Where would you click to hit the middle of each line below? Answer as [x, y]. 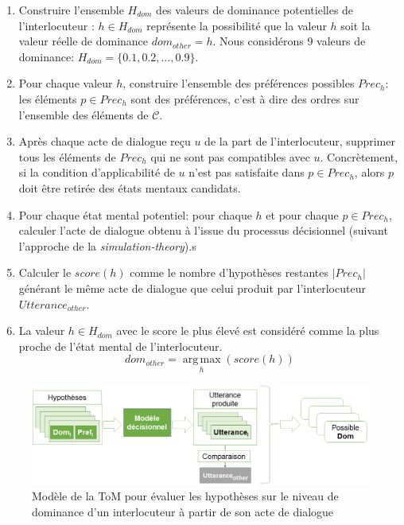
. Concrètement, [359, 156]
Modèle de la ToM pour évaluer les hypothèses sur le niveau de [185, 496]
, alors [369, 172]
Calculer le [45, 272]
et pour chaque [302, 214]
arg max [202, 360]
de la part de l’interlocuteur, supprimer [300, 141]
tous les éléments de [67, 156]
